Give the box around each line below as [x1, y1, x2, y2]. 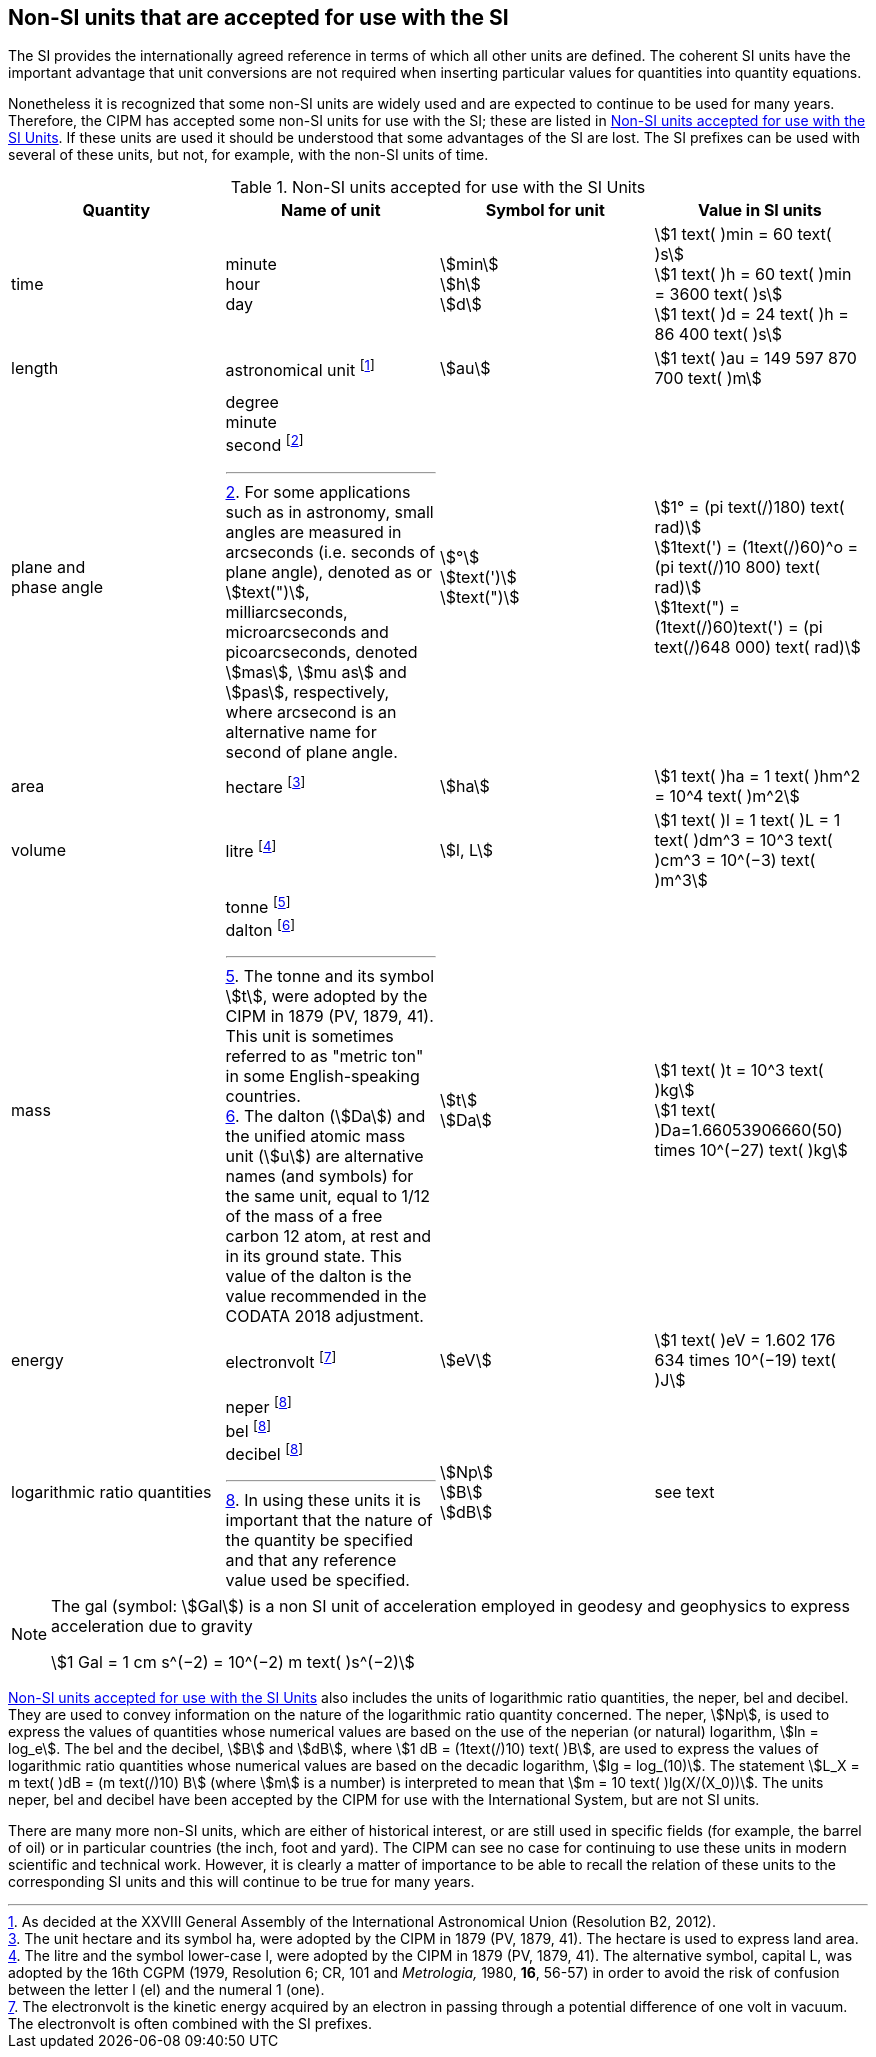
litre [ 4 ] [225, 838, 277, 862]
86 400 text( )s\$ [654, 324, 783, 345]
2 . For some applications [225, 481, 411, 502]
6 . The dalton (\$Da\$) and [225, 1106, 426, 1127]
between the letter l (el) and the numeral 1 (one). [8, 1981, 325, 1999]
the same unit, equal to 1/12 [225, 1186, 431, 1207]
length [11, 358, 59, 379]
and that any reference [225, 1550, 397, 1571]
